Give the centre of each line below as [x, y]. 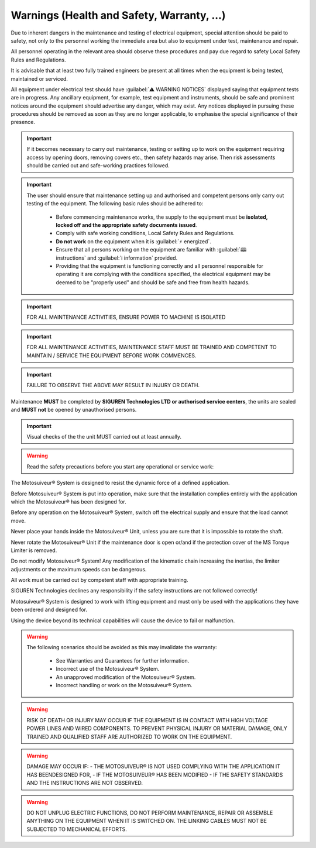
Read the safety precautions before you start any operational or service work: [120, 466]
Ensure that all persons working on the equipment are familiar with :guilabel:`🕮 [151, 250]
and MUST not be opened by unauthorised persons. [74, 410]
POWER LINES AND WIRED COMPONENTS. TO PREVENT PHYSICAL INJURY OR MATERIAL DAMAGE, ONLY [157, 729]
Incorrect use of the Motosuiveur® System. [108, 669]
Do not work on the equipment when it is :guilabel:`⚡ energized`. [134, 241]
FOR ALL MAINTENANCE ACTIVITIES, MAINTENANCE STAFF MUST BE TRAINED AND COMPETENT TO [152, 347]
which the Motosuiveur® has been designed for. [69, 501]
